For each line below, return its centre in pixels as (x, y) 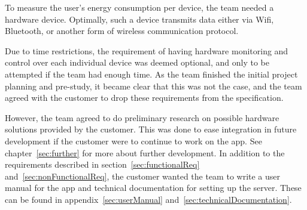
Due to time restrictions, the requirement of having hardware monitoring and (147, 50)
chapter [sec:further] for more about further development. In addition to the (145, 152)
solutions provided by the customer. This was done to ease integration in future (151, 129)
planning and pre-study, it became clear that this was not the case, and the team (153, 86)
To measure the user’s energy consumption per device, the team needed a (139, 7)
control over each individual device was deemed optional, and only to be (137, 62)
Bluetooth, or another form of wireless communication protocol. (122, 31)
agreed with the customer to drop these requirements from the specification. (144, 98)
